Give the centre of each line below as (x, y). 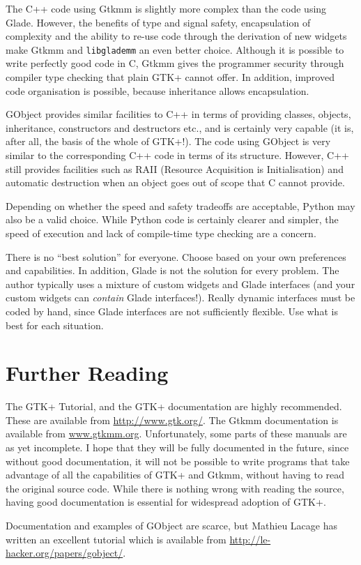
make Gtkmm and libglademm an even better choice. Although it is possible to (175, 49)
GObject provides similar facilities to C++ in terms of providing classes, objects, (178, 114)
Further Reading (87, 373)
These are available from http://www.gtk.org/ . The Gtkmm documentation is (172, 420)
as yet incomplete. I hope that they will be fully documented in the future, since (177, 447)
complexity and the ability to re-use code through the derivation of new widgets (176, 36)
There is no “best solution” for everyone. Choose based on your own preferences (176, 256)
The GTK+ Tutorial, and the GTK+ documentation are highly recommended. (174, 406)
